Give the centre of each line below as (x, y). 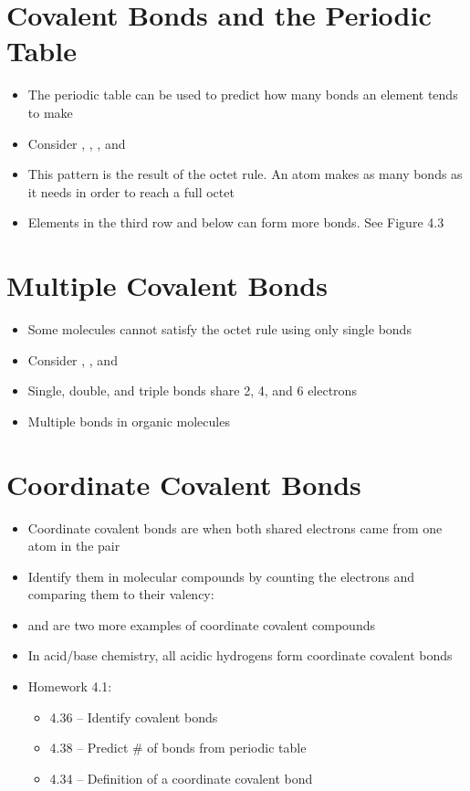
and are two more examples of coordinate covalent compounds (201, 624)
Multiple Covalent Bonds (167, 285)
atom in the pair (74, 546)
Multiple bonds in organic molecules (129, 421)
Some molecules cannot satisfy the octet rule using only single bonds (219, 329)
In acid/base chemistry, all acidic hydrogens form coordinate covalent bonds (240, 655)
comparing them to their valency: (121, 594)
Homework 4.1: (70, 686)
